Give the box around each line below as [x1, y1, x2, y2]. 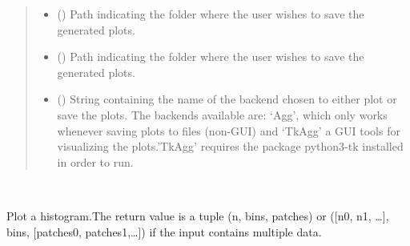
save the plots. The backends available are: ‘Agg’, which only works [57, 106, 388, 123]
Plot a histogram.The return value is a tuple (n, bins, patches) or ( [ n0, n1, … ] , [6, 207, 389, 224]
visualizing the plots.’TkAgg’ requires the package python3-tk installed [57, 138, 404, 155]
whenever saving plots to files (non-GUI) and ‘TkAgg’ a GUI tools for [57, 122, 400, 139]
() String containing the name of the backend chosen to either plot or [57, 91, 397, 107]
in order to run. [57, 153, 134, 170]
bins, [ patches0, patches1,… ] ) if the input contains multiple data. [6, 223, 322, 240]
